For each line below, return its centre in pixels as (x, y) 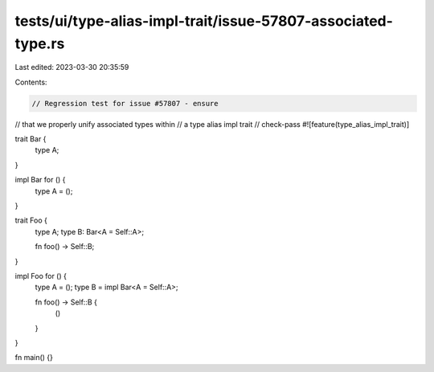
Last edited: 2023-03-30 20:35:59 (72, 67)
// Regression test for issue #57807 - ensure (125, 103)
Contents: (31, 82)
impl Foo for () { (41, 276)
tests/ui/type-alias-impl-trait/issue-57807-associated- (204, 21)
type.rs (40, 43)
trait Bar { (31, 139)
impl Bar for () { (40, 180)
